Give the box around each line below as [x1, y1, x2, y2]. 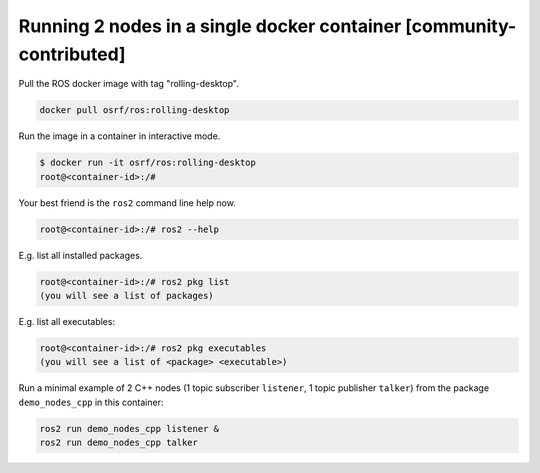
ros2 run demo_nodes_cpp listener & [39, 423, 220, 434]
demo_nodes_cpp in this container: [18, 396, 164, 408]
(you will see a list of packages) [39, 290, 214, 302]
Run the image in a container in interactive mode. [18, 130, 221, 142]
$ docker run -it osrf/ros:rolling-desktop [39, 157, 257, 169]
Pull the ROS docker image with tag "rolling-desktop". [18, 78, 239, 90]
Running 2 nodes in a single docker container [18, 15, 402, 37]
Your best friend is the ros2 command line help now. [18, 196, 237, 209]
